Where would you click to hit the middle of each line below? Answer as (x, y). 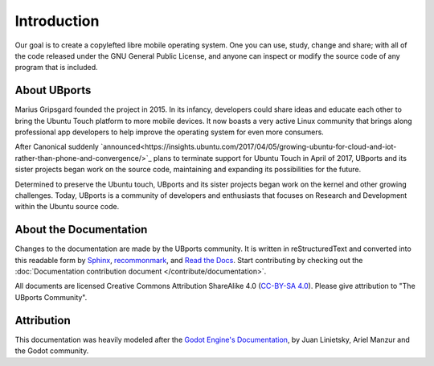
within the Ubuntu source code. (67, 207)
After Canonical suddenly (57, 147)
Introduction (57, 21)
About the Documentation (81, 230)
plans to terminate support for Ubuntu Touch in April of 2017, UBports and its (280, 158)
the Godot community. (52, 351)
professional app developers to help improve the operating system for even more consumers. (170, 132)
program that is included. (56, 68)
